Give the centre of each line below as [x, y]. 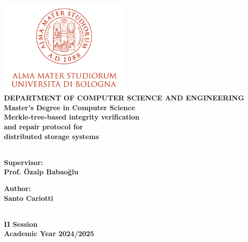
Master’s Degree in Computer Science [70, 107]
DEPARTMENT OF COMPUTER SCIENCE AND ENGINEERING [124, 98]
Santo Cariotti [29, 198]
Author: [18, 188]
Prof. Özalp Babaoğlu [41, 172]
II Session [21, 224]
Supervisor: [24, 162]
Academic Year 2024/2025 [49, 233]
